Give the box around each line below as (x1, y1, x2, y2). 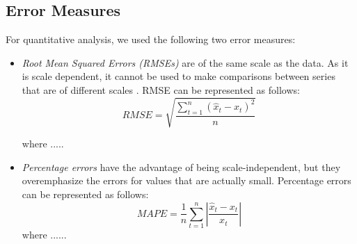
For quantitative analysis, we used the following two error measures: (6, 32, 296, 47)
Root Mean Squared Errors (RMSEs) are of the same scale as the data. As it (22, 55, 349, 70)
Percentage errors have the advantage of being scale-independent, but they (22, 159, 341, 174)
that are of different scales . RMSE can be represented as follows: (22, 82, 300, 97)
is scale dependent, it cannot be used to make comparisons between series (22, 69, 335, 83)
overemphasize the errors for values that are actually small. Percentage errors (22, 173, 351, 188)
